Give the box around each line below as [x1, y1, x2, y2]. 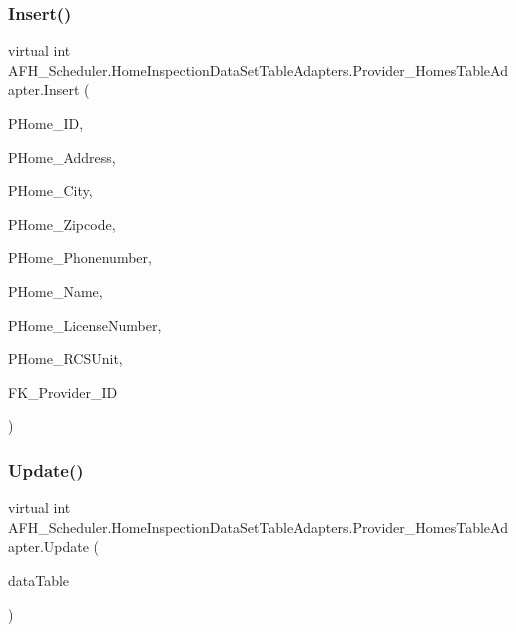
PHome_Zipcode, [8, 213, 116, 234]
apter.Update [8, 536, 89, 557]
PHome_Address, [8, 146, 116, 167]
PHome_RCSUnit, [8, 348, 123, 369]
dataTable [8, 569, 70, 590]
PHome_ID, [8, 113, 84, 133]
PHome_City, [8, 180, 93, 201]
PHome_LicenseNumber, [8, 314, 162, 335]
